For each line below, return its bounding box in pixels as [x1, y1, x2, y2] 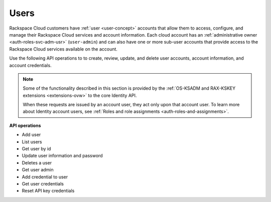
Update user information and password [22, 153, 103, 159]
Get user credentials [22, 180, 64, 186]
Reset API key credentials [22, 188, 75, 194]
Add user [22, 132, 41, 138]
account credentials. [9, 62, 52, 68]
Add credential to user [22, 173, 68, 180]
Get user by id [22, 146, 51, 152]
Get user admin [22, 167, 54, 173]
